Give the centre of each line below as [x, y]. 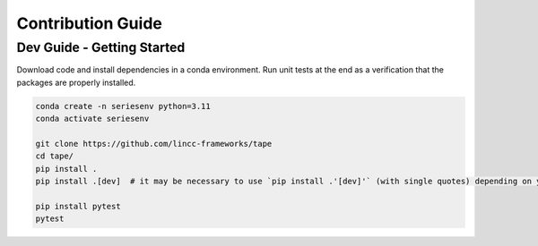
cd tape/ [55, 156]
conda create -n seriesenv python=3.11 [123, 106]
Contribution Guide [90, 23]
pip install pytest [78, 206]
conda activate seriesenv [92, 119]
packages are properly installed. [76, 82]
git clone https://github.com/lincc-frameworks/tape [154, 144]
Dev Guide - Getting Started [101, 47]
